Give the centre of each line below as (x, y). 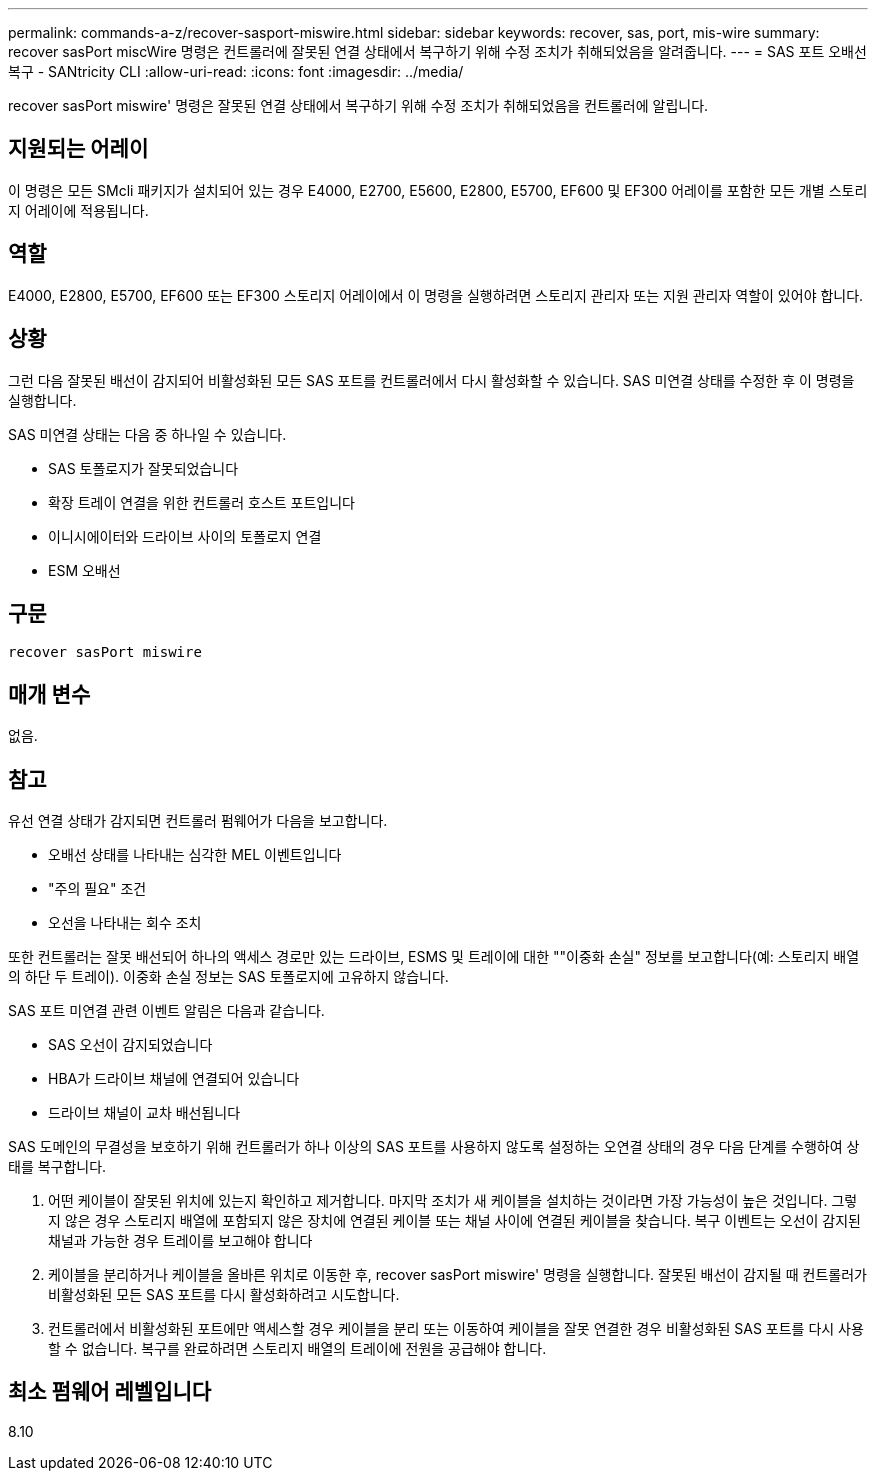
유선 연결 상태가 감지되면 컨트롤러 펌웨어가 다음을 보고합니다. (198, 821)
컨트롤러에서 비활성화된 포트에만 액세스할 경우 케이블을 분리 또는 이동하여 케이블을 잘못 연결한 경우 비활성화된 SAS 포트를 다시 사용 (456, 1329)
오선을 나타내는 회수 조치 (125, 923)
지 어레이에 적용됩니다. (78, 210)
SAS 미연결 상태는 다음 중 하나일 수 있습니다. (147, 434)
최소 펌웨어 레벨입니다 (110, 1392)
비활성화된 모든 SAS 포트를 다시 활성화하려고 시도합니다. (224, 1295)
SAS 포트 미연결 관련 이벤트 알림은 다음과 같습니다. (166, 1011)
